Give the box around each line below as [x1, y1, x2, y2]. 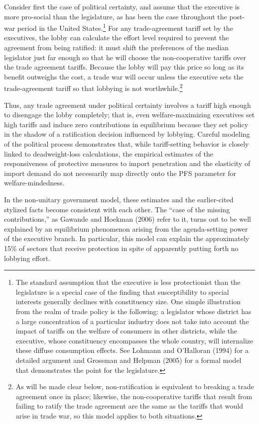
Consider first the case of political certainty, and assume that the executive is [4, 1, 240, 11]
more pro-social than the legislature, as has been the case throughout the [4, 11, 227, 21]
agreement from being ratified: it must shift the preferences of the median [4, 42, 229, 53]
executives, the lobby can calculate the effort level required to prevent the [4, 32, 229, 43]
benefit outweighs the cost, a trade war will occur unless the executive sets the [4, 71, 244, 82]
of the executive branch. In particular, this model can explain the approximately [4, 233, 250, 244]
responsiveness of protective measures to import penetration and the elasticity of [4, 158, 251, 169]
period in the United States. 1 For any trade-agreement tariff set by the [17, 21, 233, 33]
